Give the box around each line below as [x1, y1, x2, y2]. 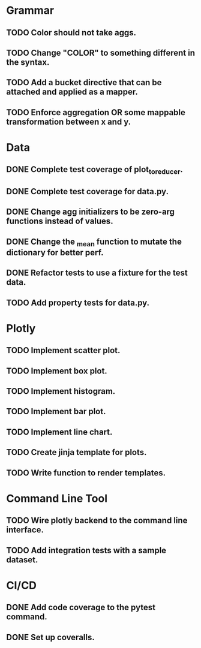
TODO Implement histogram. [6, 386, 116, 396]
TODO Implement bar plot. [6, 406, 106, 417]
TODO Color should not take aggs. [6, 28, 137, 38]
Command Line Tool [6, 492, 108, 505]
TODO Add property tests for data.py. [6, 297, 150, 308]
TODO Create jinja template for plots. [6, 447, 147, 457]
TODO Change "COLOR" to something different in [6, 47, 195, 58]
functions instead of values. [6, 216, 113, 227]
